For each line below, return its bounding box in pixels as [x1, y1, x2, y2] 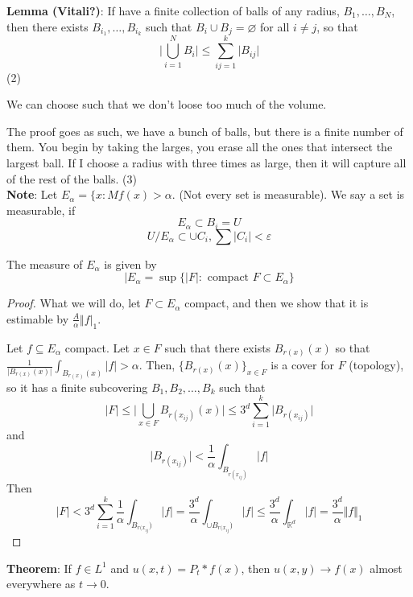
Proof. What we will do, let [6, 294, 141, 311]
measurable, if [6, 201, 76, 218]
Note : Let [6, 186, 58, 203]
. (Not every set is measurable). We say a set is [171, 186, 405, 203]
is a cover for [271, 356, 334, 373]
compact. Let [64, 339, 130, 356]
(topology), [349, 356, 404, 373]
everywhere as [6, 575, 76, 592]
